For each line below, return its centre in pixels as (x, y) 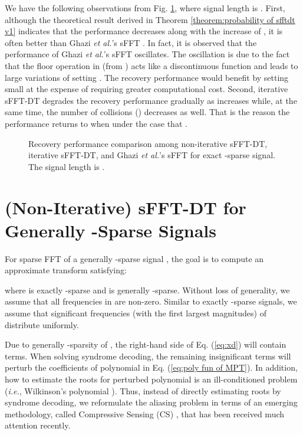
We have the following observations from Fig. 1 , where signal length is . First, (145, 8)
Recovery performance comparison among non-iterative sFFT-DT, (148, 143)
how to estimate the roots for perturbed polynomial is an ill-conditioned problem (151, 379)
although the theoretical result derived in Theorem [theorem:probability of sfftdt (150, 19)
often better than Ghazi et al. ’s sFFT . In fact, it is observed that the (131, 42)
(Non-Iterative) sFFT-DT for (126, 207)
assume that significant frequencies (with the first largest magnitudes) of (136, 313)
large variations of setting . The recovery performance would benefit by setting (147, 77)
